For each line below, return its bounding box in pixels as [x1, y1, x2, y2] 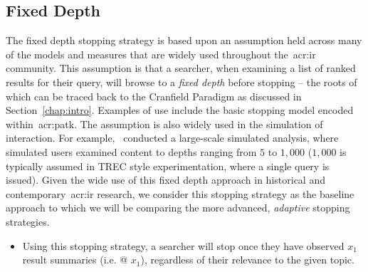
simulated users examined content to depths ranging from [6, 144, 257, 159]
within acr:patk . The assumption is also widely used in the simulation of [6, 116, 323, 131]
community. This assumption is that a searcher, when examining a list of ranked [6, 61, 356, 75]
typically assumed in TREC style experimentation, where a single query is [6, 158, 330, 173]
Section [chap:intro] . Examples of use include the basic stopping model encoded [6, 103, 354, 117]
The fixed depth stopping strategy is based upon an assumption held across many [6, 33, 362, 48]
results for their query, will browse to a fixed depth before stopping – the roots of [6, 74, 357, 89]
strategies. [6, 214, 50, 229]
